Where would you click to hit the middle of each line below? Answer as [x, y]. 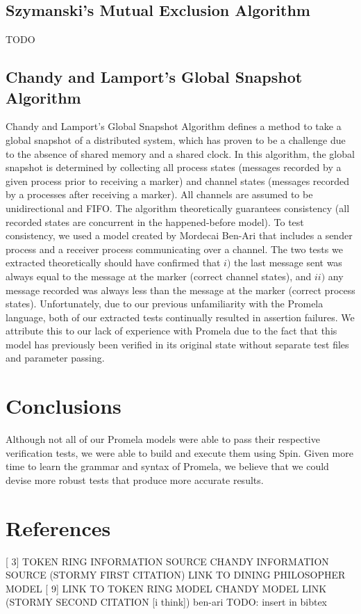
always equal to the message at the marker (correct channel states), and [159, 276]
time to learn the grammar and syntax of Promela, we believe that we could [167, 466]
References [58, 527]
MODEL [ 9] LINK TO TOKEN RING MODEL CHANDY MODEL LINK [166, 588]
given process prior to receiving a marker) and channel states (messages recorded [178, 180]
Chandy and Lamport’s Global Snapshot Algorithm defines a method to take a [174, 126]
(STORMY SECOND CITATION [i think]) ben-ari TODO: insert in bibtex [166, 602]
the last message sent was [288, 262]
